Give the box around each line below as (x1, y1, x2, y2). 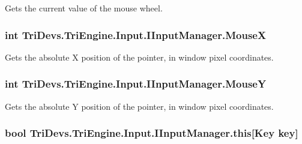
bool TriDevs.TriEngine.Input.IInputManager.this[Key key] (5, 125, 298, 140)
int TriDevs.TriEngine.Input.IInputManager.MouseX (5, 27, 267, 42)
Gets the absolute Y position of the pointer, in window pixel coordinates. (5, 100, 274, 112)
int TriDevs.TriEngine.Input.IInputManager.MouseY (5, 76, 267, 91)
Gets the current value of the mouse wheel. (5, 2, 163, 14)
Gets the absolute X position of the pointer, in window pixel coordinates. (5, 50, 274, 63)
